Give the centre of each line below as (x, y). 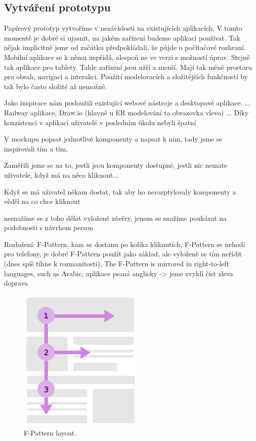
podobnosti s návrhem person (49, 227)
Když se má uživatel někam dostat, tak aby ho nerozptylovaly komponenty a (120, 191)
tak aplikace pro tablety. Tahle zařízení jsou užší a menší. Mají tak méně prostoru (128, 67)
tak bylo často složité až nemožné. (56, 86)
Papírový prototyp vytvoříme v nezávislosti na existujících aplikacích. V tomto (123, 28)
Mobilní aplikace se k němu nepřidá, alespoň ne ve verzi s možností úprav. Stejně (127, 57)
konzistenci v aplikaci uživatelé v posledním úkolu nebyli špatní (100, 122)
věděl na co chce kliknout (42, 201)
